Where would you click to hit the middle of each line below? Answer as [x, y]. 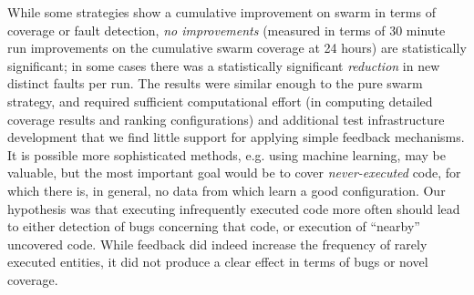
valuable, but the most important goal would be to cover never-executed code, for [234, 173]
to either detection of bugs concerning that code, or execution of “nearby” [214, 226]
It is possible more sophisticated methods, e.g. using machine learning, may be [227, 154]
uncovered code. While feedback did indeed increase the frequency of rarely [217, 244]
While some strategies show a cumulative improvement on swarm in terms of [222, 12]
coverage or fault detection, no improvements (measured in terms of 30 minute [227, 30]
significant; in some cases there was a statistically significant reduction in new [224, 65]
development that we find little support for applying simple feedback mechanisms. [236, 137]
